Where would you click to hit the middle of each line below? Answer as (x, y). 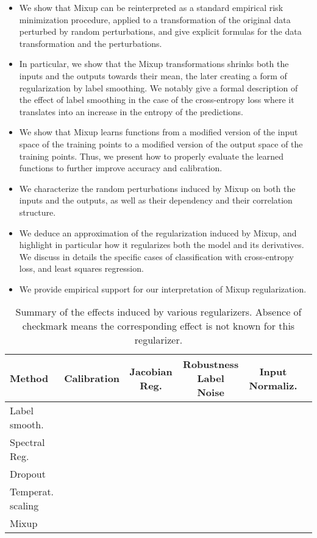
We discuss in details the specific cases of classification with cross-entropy (156, 256)
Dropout (28, 474)
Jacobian (151, 371)
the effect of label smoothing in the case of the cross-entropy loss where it (157, 100)
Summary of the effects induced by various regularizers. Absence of (158, 312)
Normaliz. (273, 385)
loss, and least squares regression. (81, 268)
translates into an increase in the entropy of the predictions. (131, 111)
